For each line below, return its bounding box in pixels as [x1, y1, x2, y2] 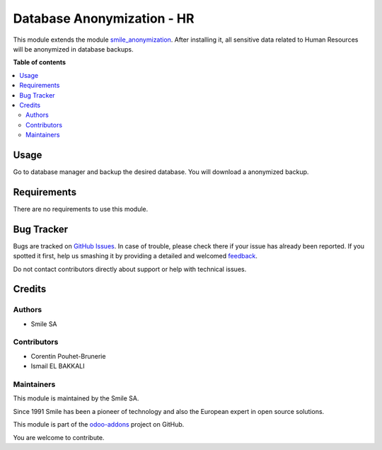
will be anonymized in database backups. [13, 45, 134, 53]
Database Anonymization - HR [13, 11, 195, 26]
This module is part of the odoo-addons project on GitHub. [13, 420, 185, 429]
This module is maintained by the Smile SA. [13, 394, 139, 403]
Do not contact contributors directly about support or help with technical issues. [13, 265, 247, 273]
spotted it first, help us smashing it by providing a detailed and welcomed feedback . [13, 252, 258, 260]
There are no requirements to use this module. [13, 204, 149, 213]
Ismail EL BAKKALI [30, 362, 85, 371]
